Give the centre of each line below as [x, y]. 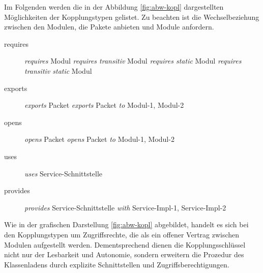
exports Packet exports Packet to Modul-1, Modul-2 [104, 105]
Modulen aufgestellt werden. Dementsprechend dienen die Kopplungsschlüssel [125, 244]
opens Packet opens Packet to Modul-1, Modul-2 [99, 139]
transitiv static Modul [58, 70]
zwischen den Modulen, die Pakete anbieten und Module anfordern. [109, 27]
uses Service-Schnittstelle [64, 173]
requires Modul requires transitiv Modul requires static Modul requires [133, 61]
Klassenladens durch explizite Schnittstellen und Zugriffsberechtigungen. [117, 264]
